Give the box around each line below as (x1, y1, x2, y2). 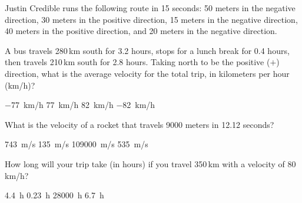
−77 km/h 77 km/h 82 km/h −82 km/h (5, 99, 155, 111)
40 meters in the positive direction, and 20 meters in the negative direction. (5, 25, 277, 37)
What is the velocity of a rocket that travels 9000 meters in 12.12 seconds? (5, 118, 274, 130)
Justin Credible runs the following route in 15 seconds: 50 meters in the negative (5, 2, 296, 13)
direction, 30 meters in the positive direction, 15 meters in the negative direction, (5, 13, 298, 25)
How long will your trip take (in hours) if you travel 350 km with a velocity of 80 (5, 157, 296, 170)
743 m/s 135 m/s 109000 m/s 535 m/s (5, 138, 148, 150)
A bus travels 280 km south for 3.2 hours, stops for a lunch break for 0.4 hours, (5, 44, 290, 56)
